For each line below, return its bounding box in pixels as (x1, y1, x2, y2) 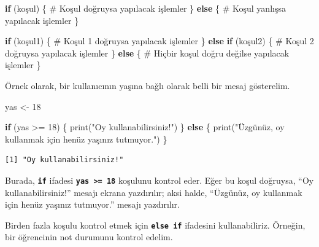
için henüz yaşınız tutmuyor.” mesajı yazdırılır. (5, 198, 180, 211)
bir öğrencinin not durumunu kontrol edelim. (5, 230, 173, 243)
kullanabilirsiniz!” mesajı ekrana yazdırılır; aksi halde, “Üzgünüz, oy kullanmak (5, 186, 302, 198)
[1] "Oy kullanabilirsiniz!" (5, 155, 124, 165)
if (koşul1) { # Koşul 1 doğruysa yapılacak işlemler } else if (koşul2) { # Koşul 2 (5, 34, 314, 47)
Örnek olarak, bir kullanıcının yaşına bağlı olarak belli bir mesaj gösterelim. (5, 79, 290, 92)
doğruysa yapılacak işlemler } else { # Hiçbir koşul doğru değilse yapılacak (5, 46, 290, 59)
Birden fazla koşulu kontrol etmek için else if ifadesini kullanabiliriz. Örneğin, (5, 218, 306, 231)
